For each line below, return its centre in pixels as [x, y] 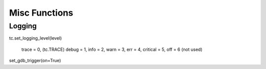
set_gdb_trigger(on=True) [35, 61]
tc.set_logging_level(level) [35, 38]
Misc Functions [41, 13]
